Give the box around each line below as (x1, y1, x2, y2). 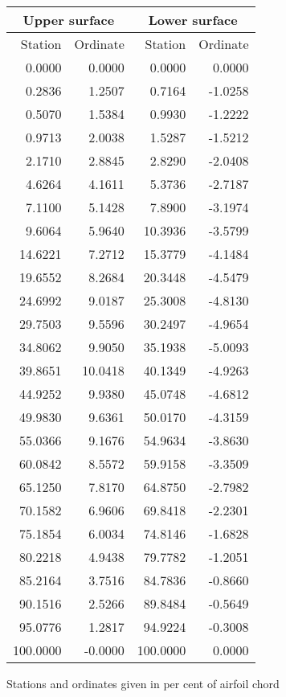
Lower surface (148, 10, 238, 29)
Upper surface (22, 10, 115, 29)
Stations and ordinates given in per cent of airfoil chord (6, 675, 280, 691)
